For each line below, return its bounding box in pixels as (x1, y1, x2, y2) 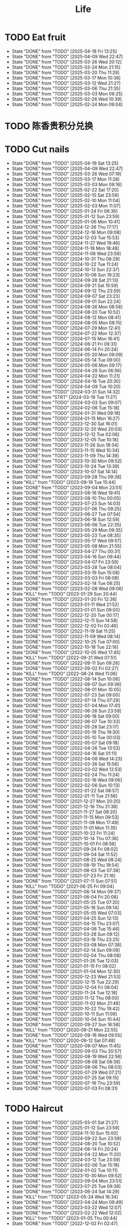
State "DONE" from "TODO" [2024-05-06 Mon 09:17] (11, 362, 122, 368)
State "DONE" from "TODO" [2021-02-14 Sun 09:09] (11, 947, 120, 953)
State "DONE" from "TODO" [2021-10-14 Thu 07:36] (11, 836, 119, 842)
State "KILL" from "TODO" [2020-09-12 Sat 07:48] (11, 1037, 116, 1044)
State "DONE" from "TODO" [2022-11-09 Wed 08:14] (11, 634, 121, 640)
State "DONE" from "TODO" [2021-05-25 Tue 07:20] (11, 899, 120, 905)
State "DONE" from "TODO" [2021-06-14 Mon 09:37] (11, 889, 121, 895)
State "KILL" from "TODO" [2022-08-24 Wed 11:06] (11, 671, 118, 677)
